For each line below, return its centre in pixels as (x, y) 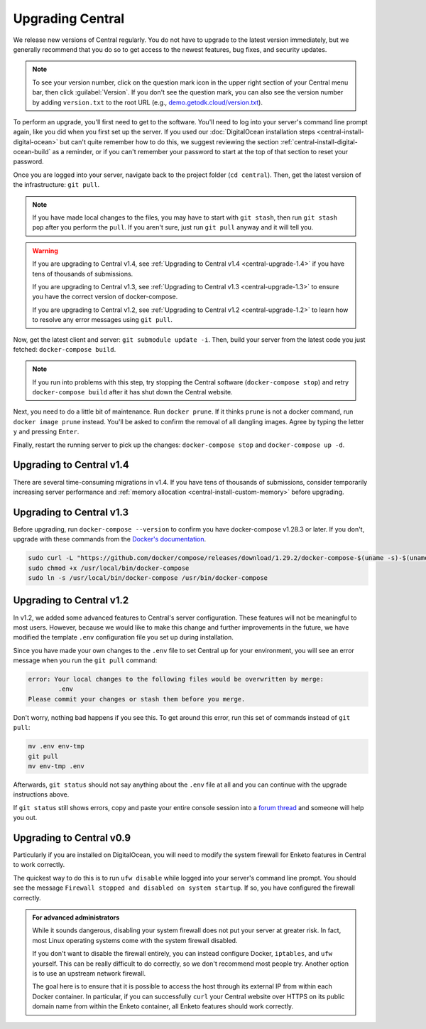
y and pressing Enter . (46, 432)
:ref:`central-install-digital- (319, 141)
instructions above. (41, 794)
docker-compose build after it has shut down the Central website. (133, 392)
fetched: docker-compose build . (65, 349)
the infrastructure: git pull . (56, 185)
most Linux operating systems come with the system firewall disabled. (135, 940)
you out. (25, 818)
